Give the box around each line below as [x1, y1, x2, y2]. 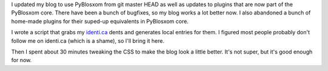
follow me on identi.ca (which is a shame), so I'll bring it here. [11, 37, 165, 45]
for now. [11, 57, 32, 64]
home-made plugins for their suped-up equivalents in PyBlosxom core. [11, 17, 189, 25]
